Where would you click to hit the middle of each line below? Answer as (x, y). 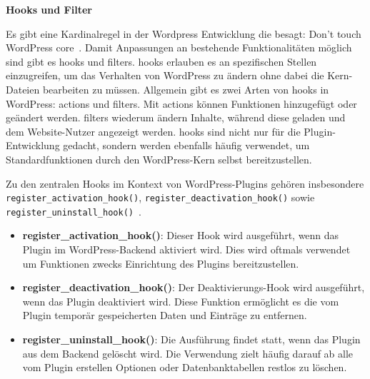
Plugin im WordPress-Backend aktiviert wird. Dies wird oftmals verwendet (186, 249)
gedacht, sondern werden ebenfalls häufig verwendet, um (186, 145)
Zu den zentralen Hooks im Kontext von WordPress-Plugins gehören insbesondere (185, 183)
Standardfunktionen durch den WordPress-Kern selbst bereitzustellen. (159, 159)
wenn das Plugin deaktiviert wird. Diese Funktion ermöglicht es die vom (181, 301)
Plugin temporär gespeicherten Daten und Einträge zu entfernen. (165, 315)
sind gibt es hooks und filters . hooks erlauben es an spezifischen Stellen (161, 61)
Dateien (23, 89)
